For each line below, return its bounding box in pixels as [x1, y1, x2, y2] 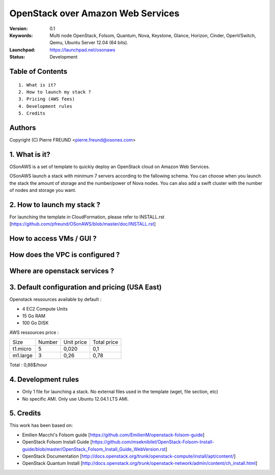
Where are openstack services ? [9, 267, 115, 275]
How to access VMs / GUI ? [9, 234, 97, 243]
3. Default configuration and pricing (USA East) [9, 283, 162, 292]
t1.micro [12, 345, 32, 352]
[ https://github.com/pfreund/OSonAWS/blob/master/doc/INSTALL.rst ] [9, 221, 156, 227]
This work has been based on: [9, 423, 73, 429]
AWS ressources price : [9, 329, 59, 336]
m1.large [12, 352, 33, 359]
